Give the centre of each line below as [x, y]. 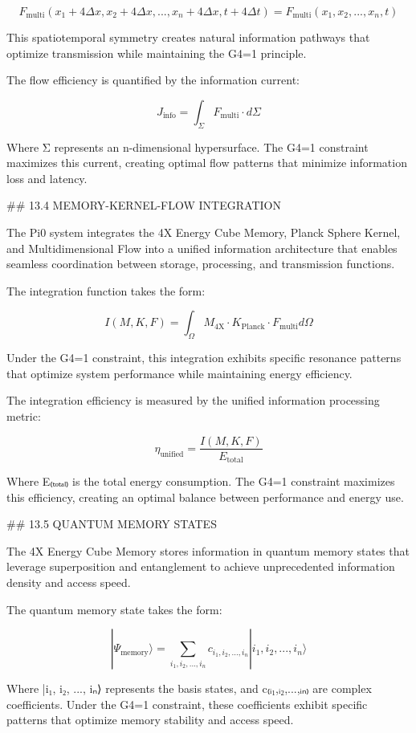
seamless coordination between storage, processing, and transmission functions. [201, 264]
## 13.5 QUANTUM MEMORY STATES [112, 524]
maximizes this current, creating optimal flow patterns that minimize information [207, 163]
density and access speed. [69, 582]
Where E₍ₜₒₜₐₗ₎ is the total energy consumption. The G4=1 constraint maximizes [201, 481]
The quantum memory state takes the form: [114, 609]
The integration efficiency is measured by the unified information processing [193, 400]
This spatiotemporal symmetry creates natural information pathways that [188, 37]
